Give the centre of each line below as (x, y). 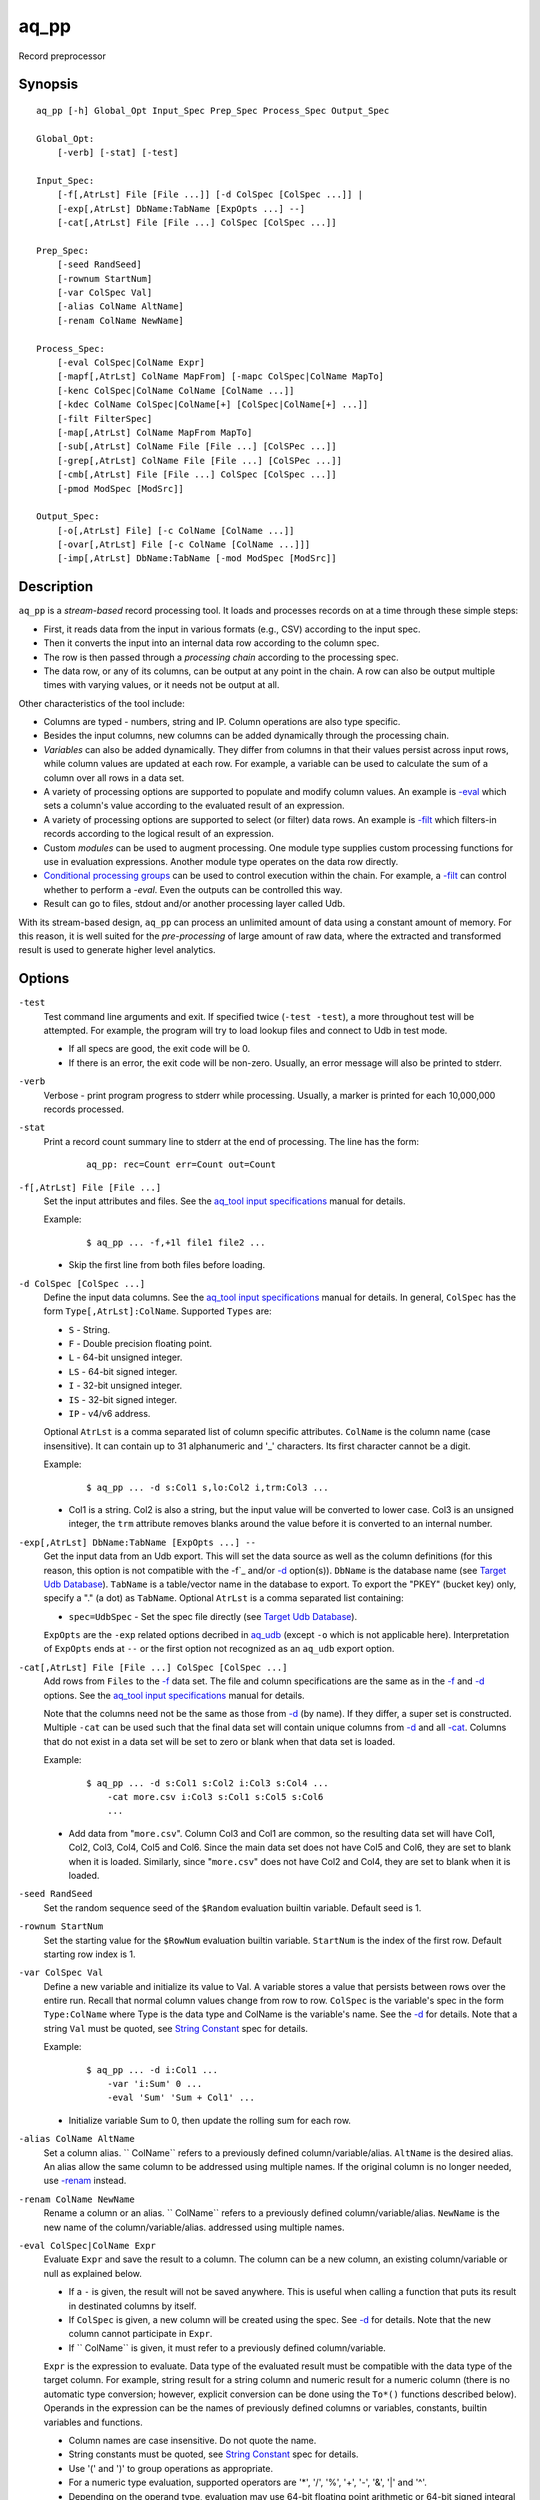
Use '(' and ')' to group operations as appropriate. (171, 2468)
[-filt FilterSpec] (104, 418)
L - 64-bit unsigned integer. (125, 1357)
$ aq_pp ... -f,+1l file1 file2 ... (176, 1242)
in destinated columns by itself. (132, 2306)
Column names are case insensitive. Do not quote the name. (192, 2441)
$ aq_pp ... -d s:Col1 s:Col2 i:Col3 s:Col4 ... (207, 1783)
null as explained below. (92, 2273)
